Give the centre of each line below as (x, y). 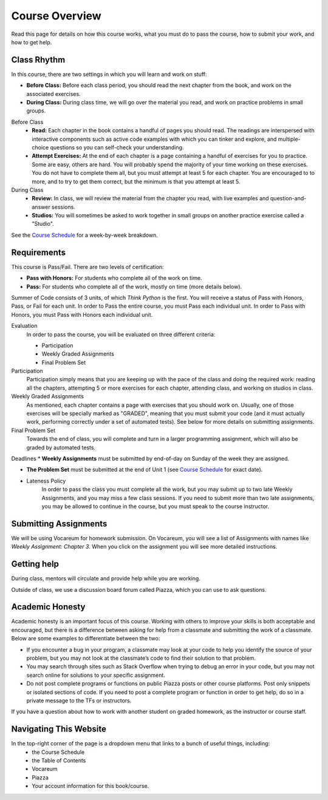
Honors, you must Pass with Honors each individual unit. (82, 314)
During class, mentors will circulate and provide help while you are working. (106, 578)
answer (41, 207)
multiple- (289, 139)
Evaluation (24, 326)
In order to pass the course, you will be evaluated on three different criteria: (121, 334)
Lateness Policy (46, 481)
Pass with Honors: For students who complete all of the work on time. (114, 278)
